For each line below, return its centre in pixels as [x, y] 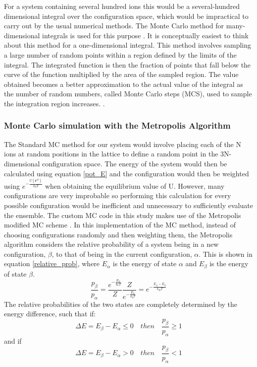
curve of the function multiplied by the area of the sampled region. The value [121, 74]
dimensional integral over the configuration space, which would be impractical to [126, 16]
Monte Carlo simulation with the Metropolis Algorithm [117, 125]
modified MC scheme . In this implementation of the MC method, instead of [120, 225]
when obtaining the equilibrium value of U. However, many [135, 185]
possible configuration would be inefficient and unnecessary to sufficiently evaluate [128, 205]
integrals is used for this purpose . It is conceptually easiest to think [145, 35]
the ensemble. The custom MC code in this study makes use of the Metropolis [123, 215]
